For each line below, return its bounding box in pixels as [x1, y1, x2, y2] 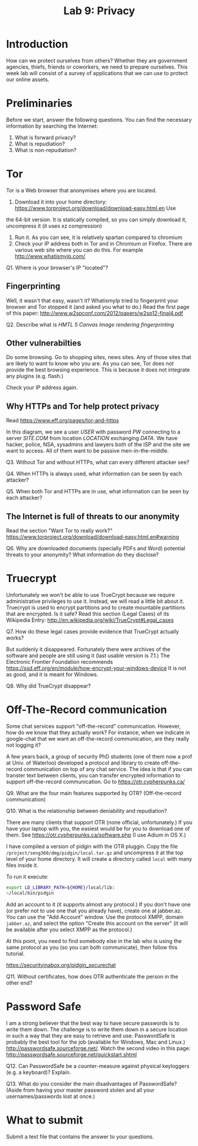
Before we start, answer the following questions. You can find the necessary [6, 116, 192, 123]
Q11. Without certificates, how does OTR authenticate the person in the [6, 973, 178, 980]
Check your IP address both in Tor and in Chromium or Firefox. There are [14, 240, 192, 247]
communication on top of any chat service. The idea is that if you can [23, 765, 193, 773]
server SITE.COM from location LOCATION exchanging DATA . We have [6, 435, 178, 442]
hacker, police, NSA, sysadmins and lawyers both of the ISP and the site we [6, 441, 190, 448]
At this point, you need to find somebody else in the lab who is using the [6, 937, 182, 944]
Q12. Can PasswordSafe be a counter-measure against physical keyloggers [6, 1062, 190, 1069]
